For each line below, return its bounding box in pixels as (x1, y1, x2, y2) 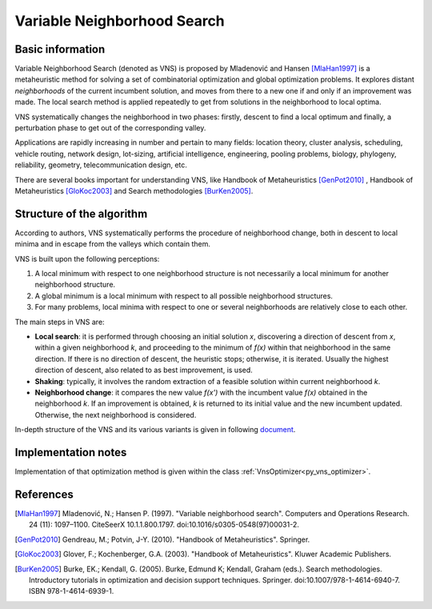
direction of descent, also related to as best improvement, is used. (34, 365, 254, 375)
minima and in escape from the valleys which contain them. (14, 239, 211, 249)
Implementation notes (14, 445, 127, 459)
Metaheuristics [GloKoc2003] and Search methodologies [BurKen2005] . (14, 186, 254, 195)
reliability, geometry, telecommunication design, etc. (14, 160, 188, 170)
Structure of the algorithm (14, 206, 148, 220)
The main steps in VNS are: (14, 317, 105, 327)
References (14, 487, 74, 501)
